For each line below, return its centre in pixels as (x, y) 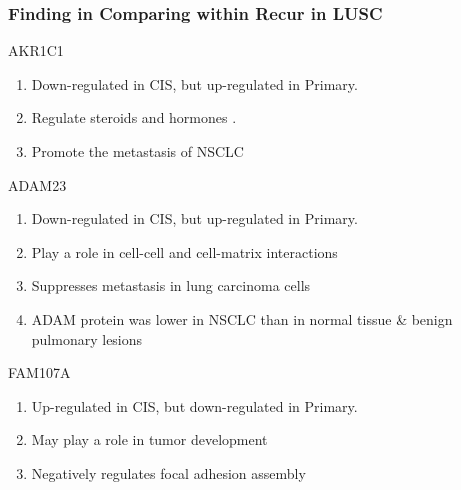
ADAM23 (37, 184)
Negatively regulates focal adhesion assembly (168, 472)
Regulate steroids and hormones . (134, 117)
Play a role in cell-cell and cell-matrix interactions (184, 251)
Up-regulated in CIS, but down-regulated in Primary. (194, 405)
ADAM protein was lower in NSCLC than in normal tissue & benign (242, 318)
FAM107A (39, 372)
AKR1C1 (36, 50)
